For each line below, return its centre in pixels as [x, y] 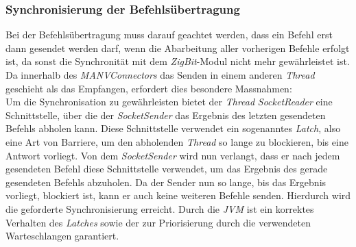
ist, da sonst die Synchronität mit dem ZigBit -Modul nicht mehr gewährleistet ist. [178, 61]
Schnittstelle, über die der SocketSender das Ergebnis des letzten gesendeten [166, 115]
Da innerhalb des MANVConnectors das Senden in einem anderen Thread [160, 75]
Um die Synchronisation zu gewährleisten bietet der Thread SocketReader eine [169, 102]
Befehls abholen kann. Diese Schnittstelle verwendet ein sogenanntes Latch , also [173, 128]
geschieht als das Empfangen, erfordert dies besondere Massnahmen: [149, 88]
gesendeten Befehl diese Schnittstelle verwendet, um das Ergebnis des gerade [167, 169]
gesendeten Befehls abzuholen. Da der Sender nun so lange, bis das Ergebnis [166, 182]
